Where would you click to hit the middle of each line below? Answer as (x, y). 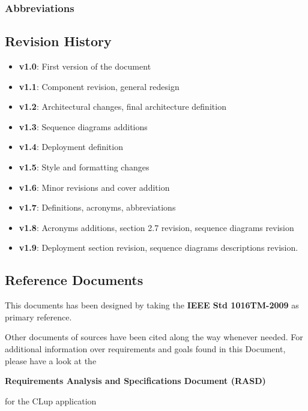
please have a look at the (51, 360)
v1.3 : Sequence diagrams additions (83, 126)
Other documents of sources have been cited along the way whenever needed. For (154, 337)
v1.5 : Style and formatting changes (84, 167)
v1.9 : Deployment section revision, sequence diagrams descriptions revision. (159, 247)
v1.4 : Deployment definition (71, 147)
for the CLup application (51, 400)
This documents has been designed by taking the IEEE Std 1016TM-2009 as (152, 305)
